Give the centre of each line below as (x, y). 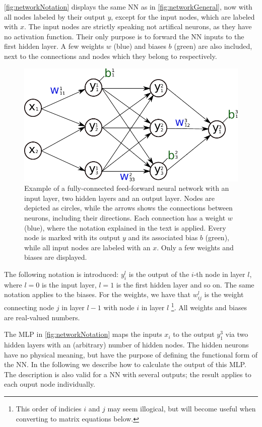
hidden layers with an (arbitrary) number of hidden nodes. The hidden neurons (126, 345)
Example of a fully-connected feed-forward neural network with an (127, 188)
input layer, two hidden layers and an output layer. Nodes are (119, 198)
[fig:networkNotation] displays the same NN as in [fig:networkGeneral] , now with (128, 7)
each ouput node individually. (50, 384)
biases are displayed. (56, 257)
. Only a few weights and (195, 247)
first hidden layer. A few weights (54, 46)
